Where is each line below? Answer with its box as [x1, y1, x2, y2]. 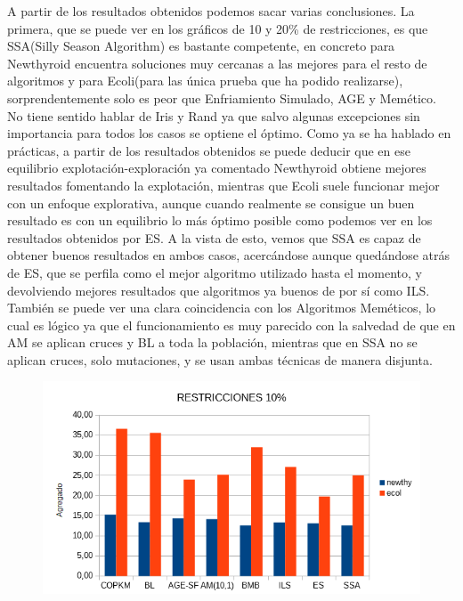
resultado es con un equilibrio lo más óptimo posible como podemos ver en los [7, 211, 433, 230]
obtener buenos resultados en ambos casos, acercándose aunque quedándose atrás [7, 246, 451, 264]
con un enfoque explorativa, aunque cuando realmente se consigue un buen [7, 193, 415, 212]
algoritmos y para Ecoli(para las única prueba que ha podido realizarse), [7, 71, 403, 90]
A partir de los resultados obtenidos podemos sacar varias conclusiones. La [7, 2, 415, 20]
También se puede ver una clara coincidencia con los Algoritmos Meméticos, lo [7, 298, 436, 317]
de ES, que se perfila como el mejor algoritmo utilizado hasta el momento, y [7, 263, 422, 281]
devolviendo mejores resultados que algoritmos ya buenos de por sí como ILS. [7, 280, 430, 299]
